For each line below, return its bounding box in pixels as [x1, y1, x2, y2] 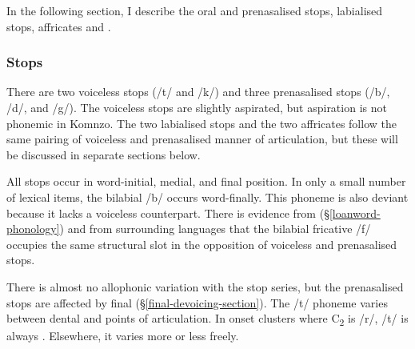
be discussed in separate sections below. [6, 146, 201, 162]
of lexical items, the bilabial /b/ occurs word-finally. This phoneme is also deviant [6, 188, 409, 205]
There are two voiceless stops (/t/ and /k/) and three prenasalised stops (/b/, [6, 83, 390, 100]
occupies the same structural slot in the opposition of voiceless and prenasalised [6, 235, 397, 252]
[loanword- [329, 204, 381, 221]
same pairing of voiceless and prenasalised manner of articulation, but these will [6, 130, 398, 147]
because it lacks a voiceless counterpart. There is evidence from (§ [6, 204, 329, 221]
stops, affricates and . [6, 18, 111, 34]
